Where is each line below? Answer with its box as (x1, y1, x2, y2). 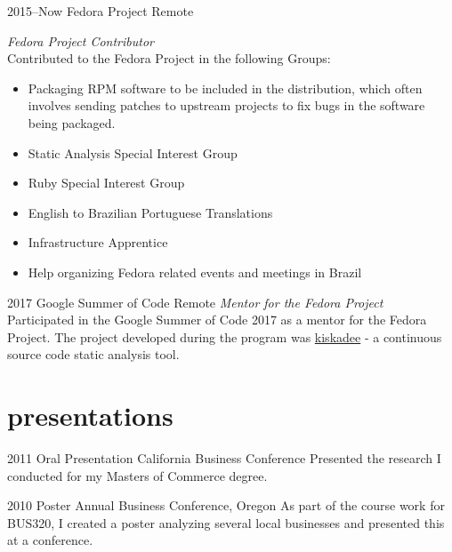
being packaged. (28, 113, 116, 132)
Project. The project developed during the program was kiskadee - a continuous (7, 327, 442, 346)
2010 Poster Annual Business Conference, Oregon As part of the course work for (7, 496, 445, 515)
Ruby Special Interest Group (28, 173, 185, 192)
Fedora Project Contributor (7, 31, 154, 50)
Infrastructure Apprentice (28, 233, 168, 252)
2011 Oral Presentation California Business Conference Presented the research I (7, 449, 441, 468)
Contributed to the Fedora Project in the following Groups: (7, 49, 331, 68)
